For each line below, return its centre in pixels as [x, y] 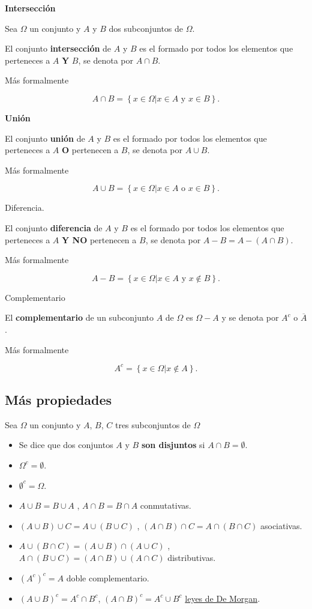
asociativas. [281, 525]
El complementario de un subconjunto [79, 317]
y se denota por [250, 317]
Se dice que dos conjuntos [66, 445]
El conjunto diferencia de [54, 227]
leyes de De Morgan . [223, 598]
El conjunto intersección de [58, 48]
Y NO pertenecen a [99, 239]
